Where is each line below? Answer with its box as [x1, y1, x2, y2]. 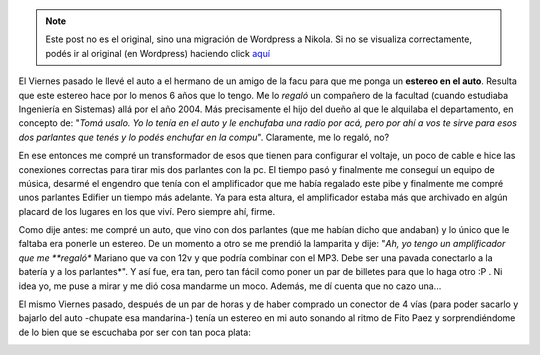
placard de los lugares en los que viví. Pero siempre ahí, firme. [18, 205, 276, 217]
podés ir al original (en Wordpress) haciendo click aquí [45, 47, 270, 59]
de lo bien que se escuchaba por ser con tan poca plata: [18, 326, 252, 338]
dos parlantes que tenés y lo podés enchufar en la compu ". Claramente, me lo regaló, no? [18, 131, 390, 143]
